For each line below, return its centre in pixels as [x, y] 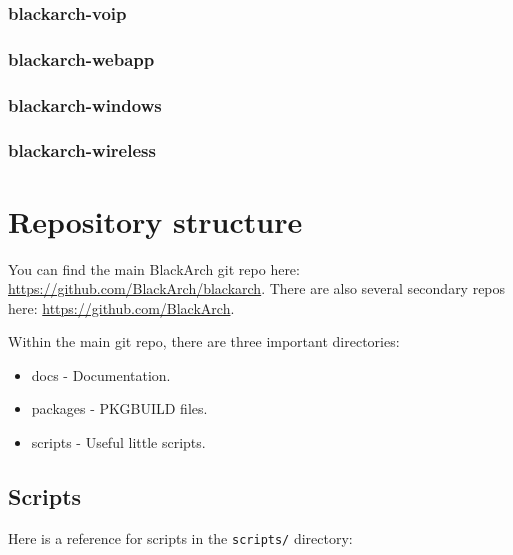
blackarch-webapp [81, 58]
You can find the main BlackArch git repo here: [154, 268]
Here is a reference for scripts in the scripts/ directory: [180, 537]
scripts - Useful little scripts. [118, 442]
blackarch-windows [85, 104]
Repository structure [155, 220]
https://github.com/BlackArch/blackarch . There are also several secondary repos [257, 288]
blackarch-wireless [82, 150]
